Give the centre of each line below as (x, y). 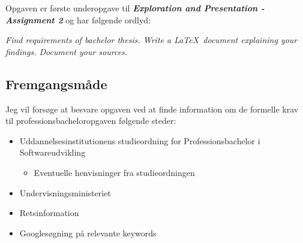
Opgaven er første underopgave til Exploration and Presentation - (135, 8)
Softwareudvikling (52, 152)
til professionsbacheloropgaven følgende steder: (91, 121)
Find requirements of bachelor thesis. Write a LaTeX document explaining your (151, 40)
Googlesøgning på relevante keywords (88, 233)
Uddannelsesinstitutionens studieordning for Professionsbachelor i (140, 140)
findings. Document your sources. (67, 51)
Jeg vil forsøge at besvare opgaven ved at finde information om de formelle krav (152, 109)
